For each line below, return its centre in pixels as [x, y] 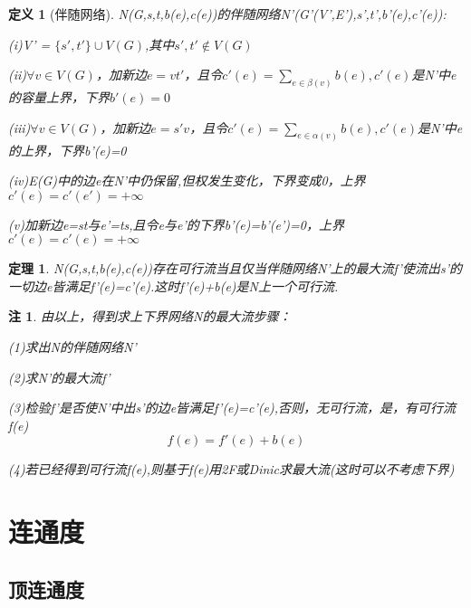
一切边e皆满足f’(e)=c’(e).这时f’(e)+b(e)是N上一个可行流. [173, 285]
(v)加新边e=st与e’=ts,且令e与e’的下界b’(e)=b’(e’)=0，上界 [176, 224]
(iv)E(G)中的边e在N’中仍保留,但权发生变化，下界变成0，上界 [187, 180]
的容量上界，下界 [59, 97]
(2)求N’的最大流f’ [59, 377]
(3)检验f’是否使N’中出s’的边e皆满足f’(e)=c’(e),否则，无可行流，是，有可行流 [232, 408]
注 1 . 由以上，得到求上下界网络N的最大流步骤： [150, 316]
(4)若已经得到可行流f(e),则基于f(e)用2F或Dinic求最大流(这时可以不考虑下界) [231, 469]
